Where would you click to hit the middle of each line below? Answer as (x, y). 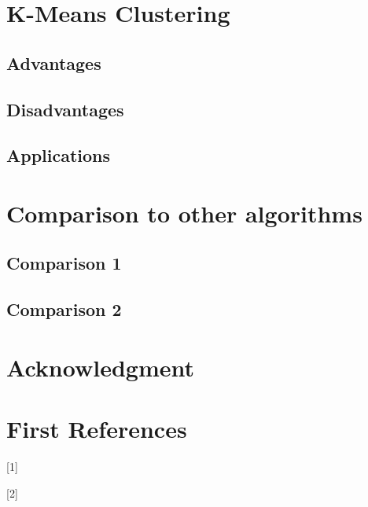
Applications (59, 155)
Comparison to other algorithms (184, 213)
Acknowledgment (100, 367)
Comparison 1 (64, 263)
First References (97, 429)
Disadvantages (65, 109)
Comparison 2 (64, 309)
